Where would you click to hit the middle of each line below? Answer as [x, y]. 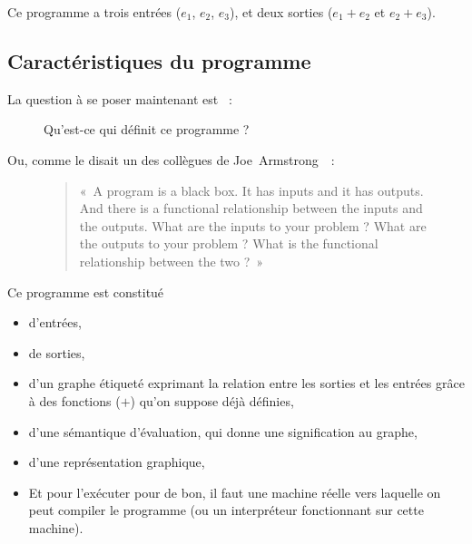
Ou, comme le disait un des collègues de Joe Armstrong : [171, 159]
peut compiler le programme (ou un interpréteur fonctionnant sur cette [226, 510]
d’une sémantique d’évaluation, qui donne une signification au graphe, [223, 431]
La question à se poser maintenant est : [120, 98]
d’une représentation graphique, [117, 462]
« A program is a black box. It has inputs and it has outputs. [251, 190]
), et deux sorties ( [281, 12]
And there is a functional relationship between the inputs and [251, 208]
